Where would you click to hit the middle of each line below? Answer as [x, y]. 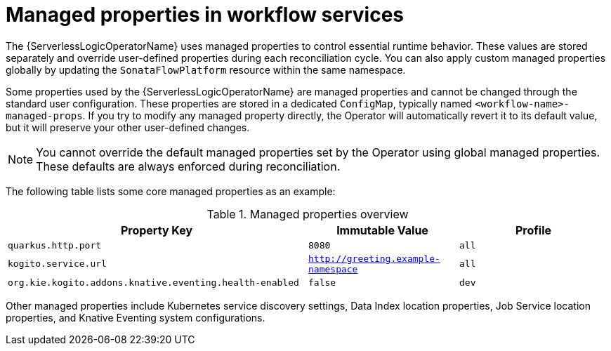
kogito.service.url [57, 264]
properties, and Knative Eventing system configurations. [136, 317]
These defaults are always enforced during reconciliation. [188, 166]
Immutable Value [382, 230]
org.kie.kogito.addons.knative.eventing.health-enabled [153, 282]
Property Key [157, 230]
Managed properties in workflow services [205, 15]
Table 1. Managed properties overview [308, 214]
